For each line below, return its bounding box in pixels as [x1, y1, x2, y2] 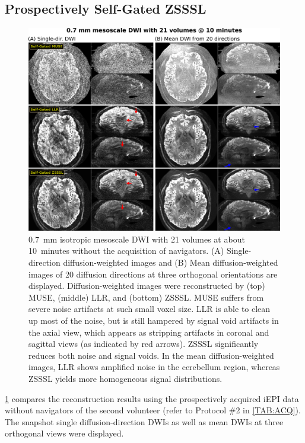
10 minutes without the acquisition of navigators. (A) [28, 244, 224, 257]
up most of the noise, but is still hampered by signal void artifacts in [28, 314, 279, 326]
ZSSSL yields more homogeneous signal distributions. [28, 372, 223, 384]
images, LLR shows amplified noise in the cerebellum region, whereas [28, 361, 280, 373]
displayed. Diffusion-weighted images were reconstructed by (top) [28, 279, 265, 292]
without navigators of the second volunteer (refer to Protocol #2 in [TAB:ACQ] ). [5, 404, 301, 416]
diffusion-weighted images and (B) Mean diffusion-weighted [63, 256, 278, 268]
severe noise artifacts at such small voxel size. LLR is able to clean [28, 302, 271, 315]
